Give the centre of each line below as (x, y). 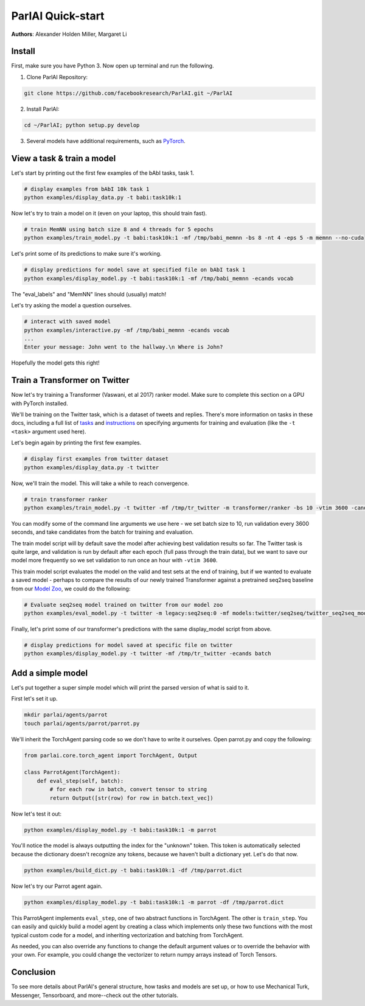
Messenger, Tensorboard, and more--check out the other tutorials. (95, 995)
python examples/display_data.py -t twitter (92, 467)
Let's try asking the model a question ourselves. (71, 306)
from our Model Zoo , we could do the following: (71, 589)
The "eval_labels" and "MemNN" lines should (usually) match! (89, 294)
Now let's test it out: (36, 814)
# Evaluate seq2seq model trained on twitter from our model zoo (123, 605)
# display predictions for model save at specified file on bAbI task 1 (135, 270)
